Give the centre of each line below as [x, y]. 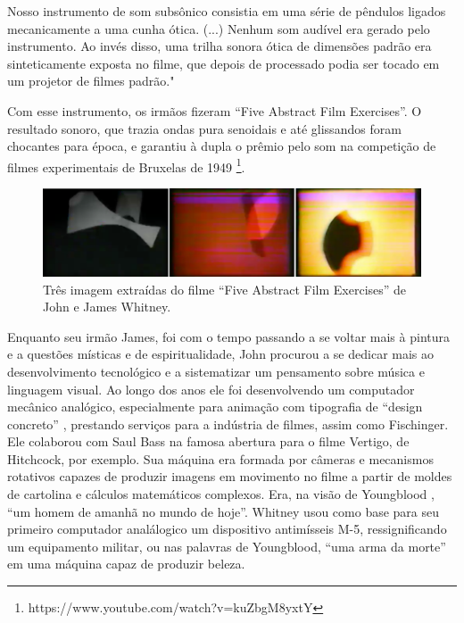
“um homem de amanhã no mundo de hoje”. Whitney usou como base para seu [224, 511]
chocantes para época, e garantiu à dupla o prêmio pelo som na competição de [222, 146]
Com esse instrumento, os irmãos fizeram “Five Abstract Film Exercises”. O [215, 110]
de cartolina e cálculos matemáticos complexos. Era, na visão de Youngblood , [221, 494]
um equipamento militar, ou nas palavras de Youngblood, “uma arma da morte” [227, 546]
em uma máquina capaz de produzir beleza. [126, 564]
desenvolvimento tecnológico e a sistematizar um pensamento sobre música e [216, 371]
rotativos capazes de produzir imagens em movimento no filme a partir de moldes [230, 476]
